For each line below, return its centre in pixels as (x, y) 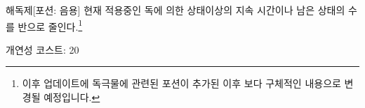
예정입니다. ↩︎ (72, 97)
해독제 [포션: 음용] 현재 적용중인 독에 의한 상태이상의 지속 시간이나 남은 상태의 (175, 10)
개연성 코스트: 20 (42, 49)
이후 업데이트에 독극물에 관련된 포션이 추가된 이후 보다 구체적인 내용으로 (181, 83)
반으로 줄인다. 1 (50, 25)
